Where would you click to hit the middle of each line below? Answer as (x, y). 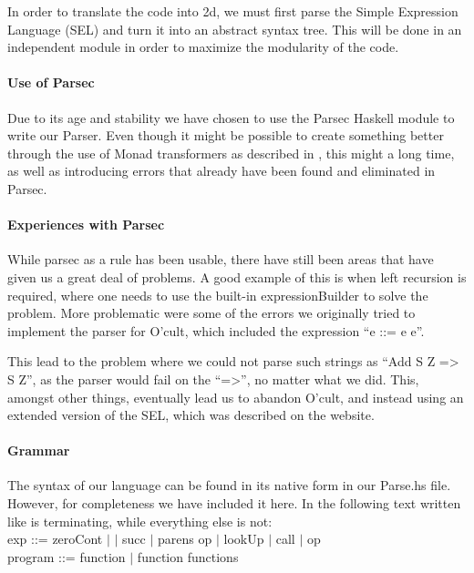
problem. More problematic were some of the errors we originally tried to (211, 313)
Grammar (39, 450)
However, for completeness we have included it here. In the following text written (234, 503)
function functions (188, 556)
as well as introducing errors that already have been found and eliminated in (222, 171)
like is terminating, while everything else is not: (140, 521)
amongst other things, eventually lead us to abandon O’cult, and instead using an (236, 397)
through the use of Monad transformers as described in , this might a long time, (231, 153)
